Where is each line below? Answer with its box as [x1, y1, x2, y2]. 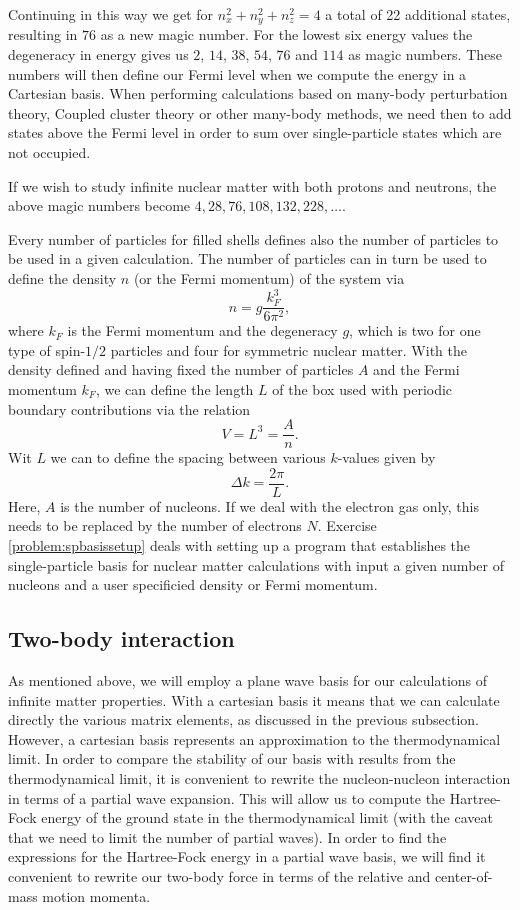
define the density [8, 267, 117, 288]
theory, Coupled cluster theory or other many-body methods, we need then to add [8, 102, 512, 123]
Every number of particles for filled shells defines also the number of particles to [8, 228, 499, 249]
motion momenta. [42, 885, 151, 906]
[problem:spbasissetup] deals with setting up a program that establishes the [8, 535, 471, 556]
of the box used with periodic [272, 378, 453, 399]
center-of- [434, 865, 493, 886]
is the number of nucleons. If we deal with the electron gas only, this [60, 495, 479, 516]
